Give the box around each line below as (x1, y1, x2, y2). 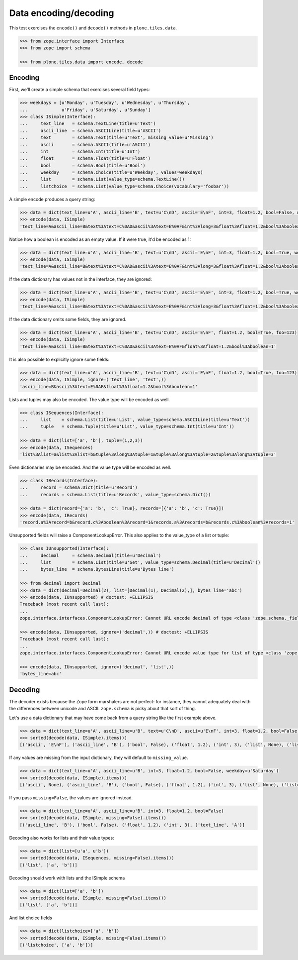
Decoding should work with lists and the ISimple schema (9, 875, 125, 881)
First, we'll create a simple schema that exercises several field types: (9, 87, 150, 93)
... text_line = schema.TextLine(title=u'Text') (19, 121, 156, 126)
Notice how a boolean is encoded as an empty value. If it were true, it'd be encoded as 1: (9, 236, 191, 242)
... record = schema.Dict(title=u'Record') (19, 485, 138, 490)
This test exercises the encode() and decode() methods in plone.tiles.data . (9, 25, 177, 31)
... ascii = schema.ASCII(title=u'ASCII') (19, 142, 151, 147)
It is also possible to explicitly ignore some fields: (9, 356, 110, 362)
